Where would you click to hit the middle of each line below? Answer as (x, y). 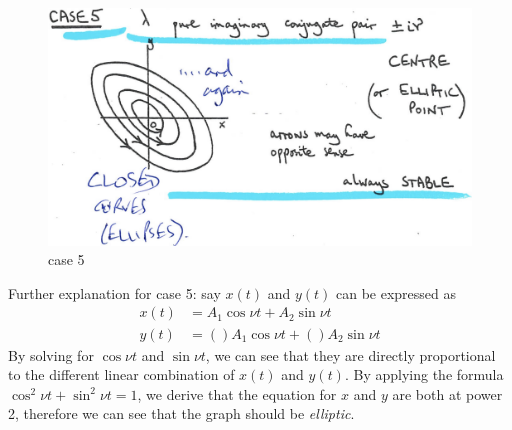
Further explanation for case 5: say (114, 292)
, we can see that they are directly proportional (350, 354)
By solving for (51, 354)
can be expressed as (396, 292)
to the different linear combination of (121, 374)
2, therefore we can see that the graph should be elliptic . (181, 413)
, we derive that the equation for (237, 393)
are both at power (447, 393)
